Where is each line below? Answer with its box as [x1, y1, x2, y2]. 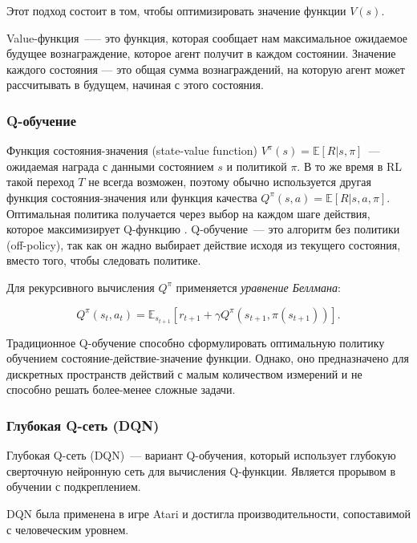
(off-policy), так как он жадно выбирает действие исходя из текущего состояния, [6, 236, 401, 253]
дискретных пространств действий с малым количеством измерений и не [6, 365, 362, 382]
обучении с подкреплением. [6, 478, 141, 495]
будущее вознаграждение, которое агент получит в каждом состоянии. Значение [6, 45, 396, 62]
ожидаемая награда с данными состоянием [6, 157, 214, 174]
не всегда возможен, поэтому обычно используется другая [88, 173, 372, 190]
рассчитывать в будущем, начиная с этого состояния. [6, 76, 264, 93]
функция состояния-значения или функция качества [6, 188, 257, 205]
